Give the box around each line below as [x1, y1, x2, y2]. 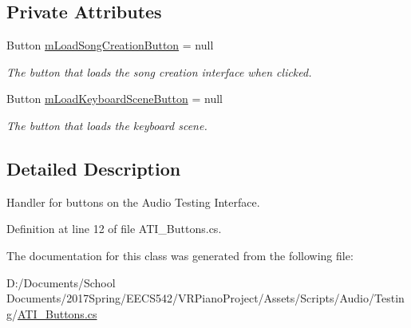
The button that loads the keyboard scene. [6, 117, 207, 133]
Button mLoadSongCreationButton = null [6, 37, 214, 53]
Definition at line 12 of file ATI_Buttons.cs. [6, 220, 222, 237]
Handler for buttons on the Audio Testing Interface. [6, 193, 260, 210]
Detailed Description [6, 156, 181, 180]
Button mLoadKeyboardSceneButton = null [6, 90, 223, 107]
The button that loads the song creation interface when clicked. [6, 63, 312, 80]
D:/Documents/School [6, 274, 116, 290]
